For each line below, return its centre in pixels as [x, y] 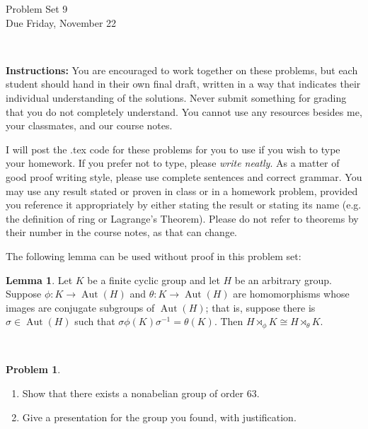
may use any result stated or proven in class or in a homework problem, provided [182, 190]
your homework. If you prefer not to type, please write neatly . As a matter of [173, 163]
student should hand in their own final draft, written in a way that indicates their [183, 84]
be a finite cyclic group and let [154, 280]
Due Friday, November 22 [61, 22]
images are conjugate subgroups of [80, 307]
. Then [229, 321]
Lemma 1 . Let [39, 280]
